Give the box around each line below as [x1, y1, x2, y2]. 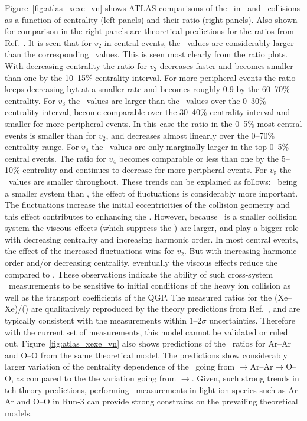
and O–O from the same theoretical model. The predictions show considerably [5, 348, 288, 361]
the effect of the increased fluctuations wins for [5, 244, 174, 257]
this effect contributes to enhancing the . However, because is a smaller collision [5, 210, 298, 222]
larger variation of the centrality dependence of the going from [5, 360, 235, 373]
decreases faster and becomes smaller [159, 59, 293, 71]
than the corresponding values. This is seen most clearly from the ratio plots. [5, 48, 288, 60]
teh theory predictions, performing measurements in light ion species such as [5, 383, 286, 396]
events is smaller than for [5, 129, 96, 141]
